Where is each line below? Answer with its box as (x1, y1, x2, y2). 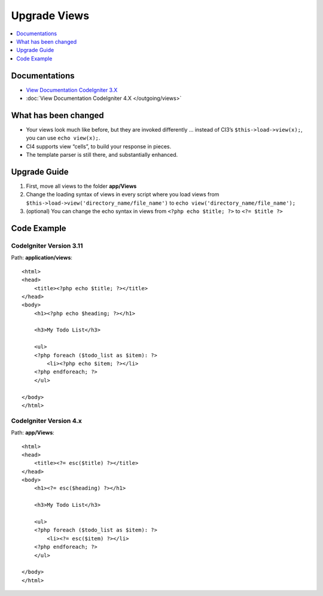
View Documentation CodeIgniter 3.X (26, 86, 118, 93)
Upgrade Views (11, 9, 90, 22)
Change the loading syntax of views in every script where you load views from (26, 191, 220, 198)
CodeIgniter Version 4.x (11, 416, 82, 425)
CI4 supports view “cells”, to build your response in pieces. (26, 142, 172, 150)
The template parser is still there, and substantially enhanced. (26, 151, 178, 159)
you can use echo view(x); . (26, 135, 100, 142)
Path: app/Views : (11, 429, 55, 436)
